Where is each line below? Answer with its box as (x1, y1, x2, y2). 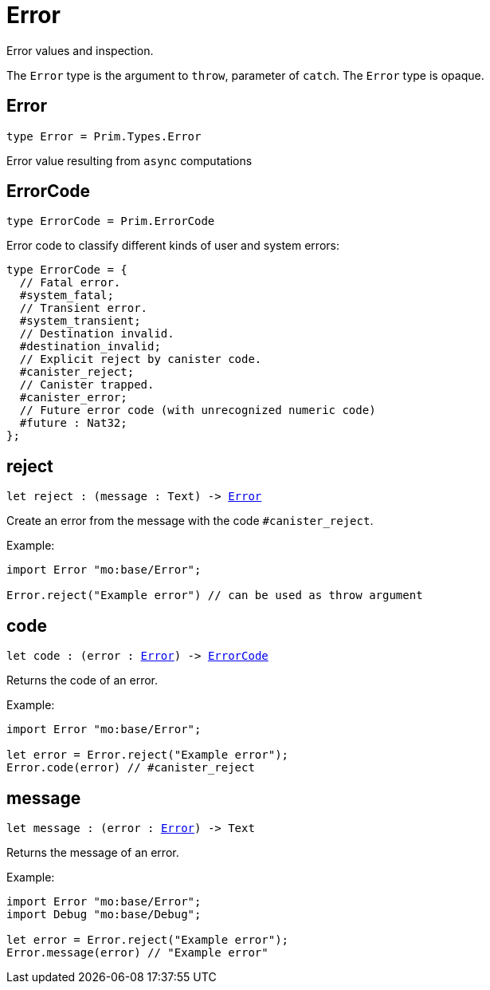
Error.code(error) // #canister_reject (6, 761, 255, 775)
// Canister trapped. (19, 378, 155, 392)
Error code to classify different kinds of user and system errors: (6, 239, 339, 253)
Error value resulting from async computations (6, 153, 253, 168)
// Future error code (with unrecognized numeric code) (19, 404, 376, 417)
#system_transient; (19, 314, 141, 328)
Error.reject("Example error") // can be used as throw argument (6, 589, 423, 602)
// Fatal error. (19, 276, 121, 290)
